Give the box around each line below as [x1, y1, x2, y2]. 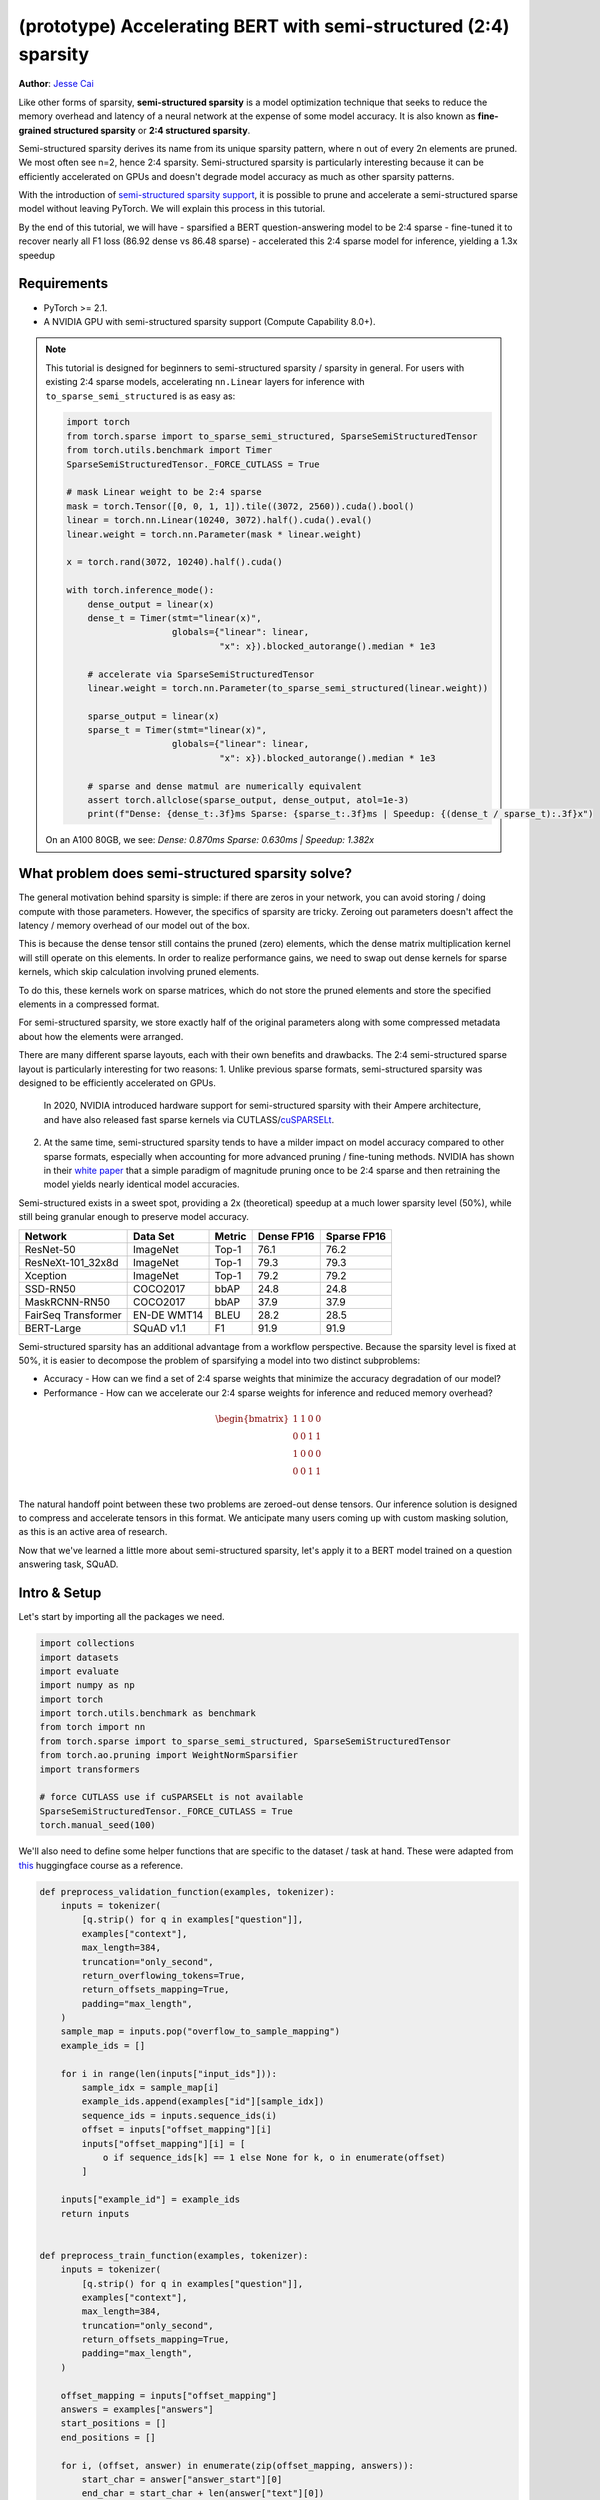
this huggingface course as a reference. [18, 1859, 184, 1871]
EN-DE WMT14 [133, 1308, 204, 1322]
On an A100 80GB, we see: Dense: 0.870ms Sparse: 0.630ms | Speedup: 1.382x [45, 834, 375, 846]
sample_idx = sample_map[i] [81, 2082, 220, 2094]
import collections [39, 1638, 135, 1649]
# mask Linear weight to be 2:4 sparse [66, 486, 262, 498]
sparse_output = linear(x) [87, 710, 220, 722]
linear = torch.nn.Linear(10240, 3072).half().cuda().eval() [66, 515, 373, 526]
